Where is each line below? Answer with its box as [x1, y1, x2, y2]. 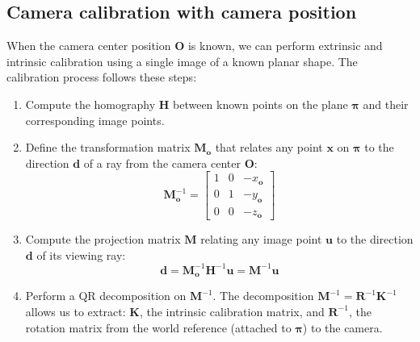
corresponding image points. [25, 111, 165, 128]
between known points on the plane [173, 95, 348, 112]
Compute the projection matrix [25, 231, 181, 248]
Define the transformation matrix [25, 139, 191, 156]
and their [363, 95, 409, 112]
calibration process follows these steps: [6, 69, 197, 85]
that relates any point [215, 139, 323, 156]
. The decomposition [212, 287, 314, 304]
